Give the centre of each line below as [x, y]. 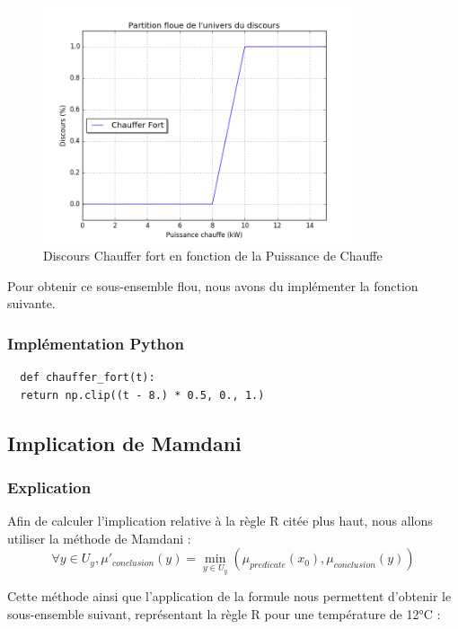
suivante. [31, 303]
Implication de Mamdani [124, 443]
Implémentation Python [96, 343]
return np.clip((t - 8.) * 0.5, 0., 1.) [142, 395]
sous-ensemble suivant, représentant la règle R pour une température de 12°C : [224, 613]
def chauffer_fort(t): [88, 378]
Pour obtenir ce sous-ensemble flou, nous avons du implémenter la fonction [213, 285]
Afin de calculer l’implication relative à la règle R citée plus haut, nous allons [220, 521]
